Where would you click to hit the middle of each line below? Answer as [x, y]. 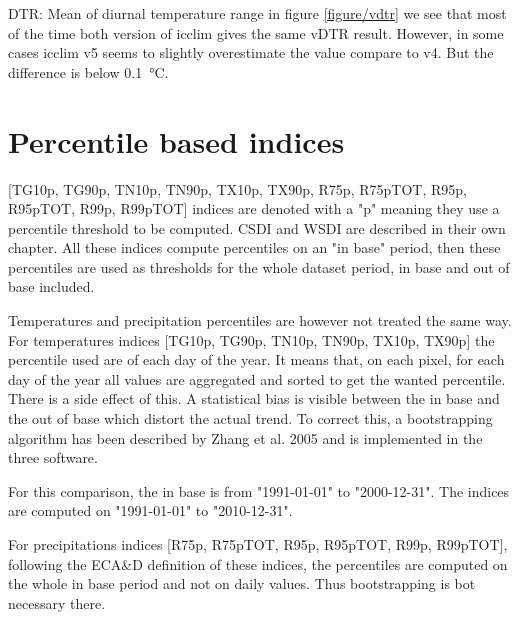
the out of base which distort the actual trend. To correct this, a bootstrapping [250, 418]
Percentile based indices [176, 140]
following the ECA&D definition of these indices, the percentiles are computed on [258, 563]
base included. [51, 286]
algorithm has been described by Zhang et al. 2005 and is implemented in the [245, 437]
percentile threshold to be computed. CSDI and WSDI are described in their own [257, 227]
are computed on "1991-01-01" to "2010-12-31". [150, 510]
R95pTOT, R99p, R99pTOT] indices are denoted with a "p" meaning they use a [254, 208]
